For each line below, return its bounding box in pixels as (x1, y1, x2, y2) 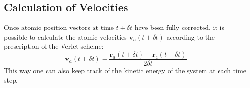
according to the (166, 31, 215, 42)
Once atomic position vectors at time (4, 22, 114, 32)
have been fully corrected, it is (134, 22, 224, 32)
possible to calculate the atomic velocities (4, 31, 127, 42)
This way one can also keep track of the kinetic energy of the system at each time (4, 65, 247, 75)
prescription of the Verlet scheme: (4, 41, 104, 51)
